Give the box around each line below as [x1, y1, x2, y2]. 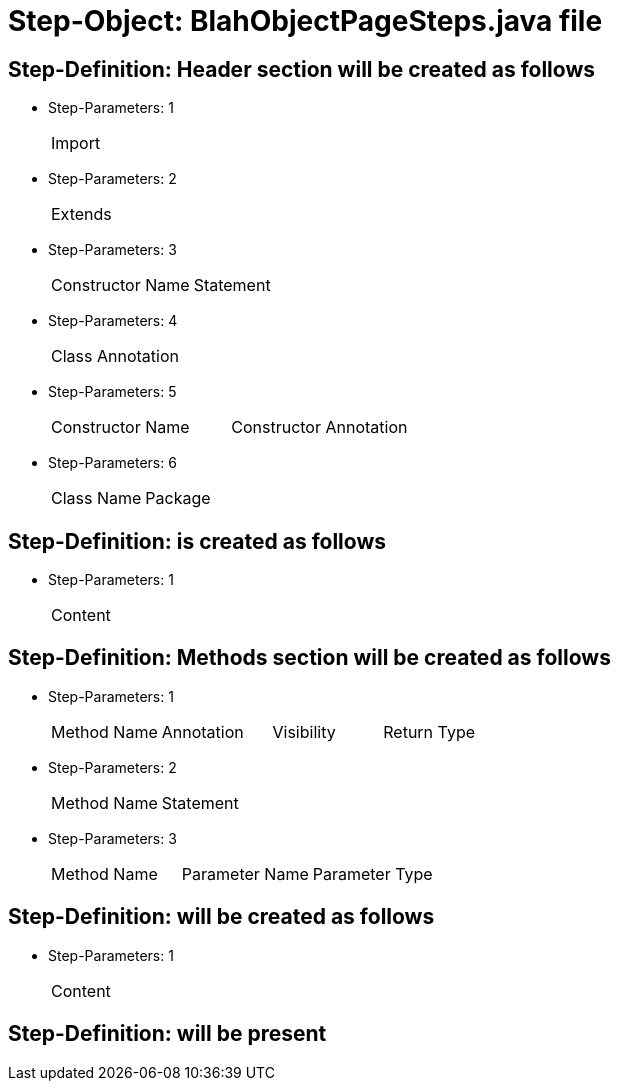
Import [51, 133, 101, 154]
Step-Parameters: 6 [48, 454, 177, 472]
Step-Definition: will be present [8, 1021, 327, 1047]
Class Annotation [51, 346, 179, 367]
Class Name [51, 488, 142, 509]
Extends [51, 204, 112, 225]
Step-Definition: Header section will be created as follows [8, 56, 596, 82]
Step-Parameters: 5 [48, 383, 177, 401]
